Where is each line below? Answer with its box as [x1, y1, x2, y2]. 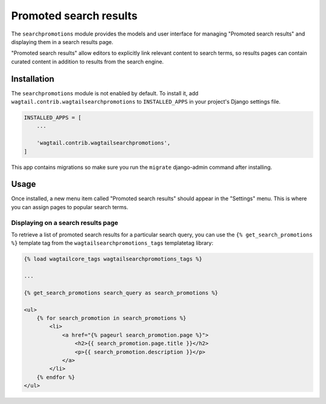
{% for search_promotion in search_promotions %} [36, 315, 187, 322]
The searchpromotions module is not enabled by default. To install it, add [11, 89, 199, 96]
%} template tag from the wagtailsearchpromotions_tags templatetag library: [11, 239, 214, 247]
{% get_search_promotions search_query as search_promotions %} [24, 289, 219, 296]
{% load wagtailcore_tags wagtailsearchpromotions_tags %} [24, 256, 202, 262]
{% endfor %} [36, 374, 75, 380]
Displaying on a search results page [11, 218, 119, 227]
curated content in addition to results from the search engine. [11, 58, 164, 65]
